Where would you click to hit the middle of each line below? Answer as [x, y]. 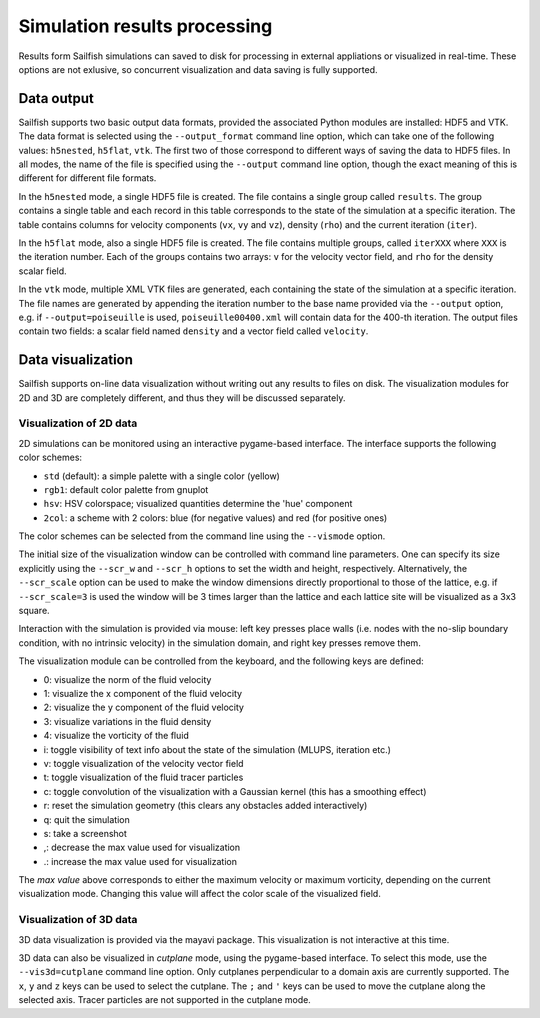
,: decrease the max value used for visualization [142, 847]
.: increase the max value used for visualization [140, 861]
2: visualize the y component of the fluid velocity [144, 707]
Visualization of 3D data [78, 920]
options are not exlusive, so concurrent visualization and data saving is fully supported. [198, 69]
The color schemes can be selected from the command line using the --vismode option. [202, 536]
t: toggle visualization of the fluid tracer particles [143, 777]
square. [34, 611]
